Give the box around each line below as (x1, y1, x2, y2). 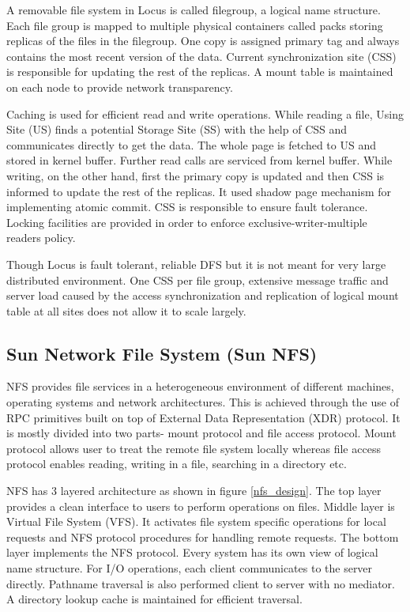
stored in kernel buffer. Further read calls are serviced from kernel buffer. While (6, 152, 393, 168)
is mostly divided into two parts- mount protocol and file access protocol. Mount (6, 425, 397, 441)
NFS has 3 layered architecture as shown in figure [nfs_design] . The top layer (6, 482, 382, 499)
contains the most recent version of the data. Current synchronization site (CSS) (6, 47, 397, 64)
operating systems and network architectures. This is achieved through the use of (6, 394, 399, 410)
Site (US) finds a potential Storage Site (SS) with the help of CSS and (6, 121, 348, 138)
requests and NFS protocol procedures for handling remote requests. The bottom (6, 528, 399, 545)
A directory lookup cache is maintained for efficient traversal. (6, 591, 303, 607)
